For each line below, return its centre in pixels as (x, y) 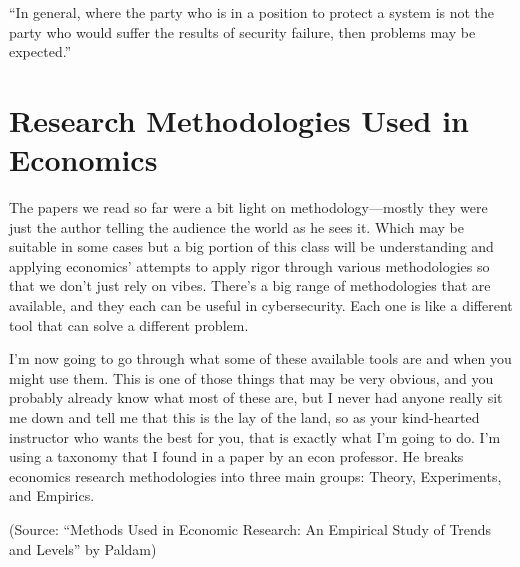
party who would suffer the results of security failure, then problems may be (242, 31)
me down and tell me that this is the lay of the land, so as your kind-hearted (244, 417)
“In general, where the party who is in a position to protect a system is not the (252, 12)
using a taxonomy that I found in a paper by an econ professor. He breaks (236, 456)
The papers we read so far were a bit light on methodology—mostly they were (248, 207)
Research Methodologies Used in (239, 119)
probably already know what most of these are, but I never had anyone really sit (256, 397)
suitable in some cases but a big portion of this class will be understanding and (251, 246)
